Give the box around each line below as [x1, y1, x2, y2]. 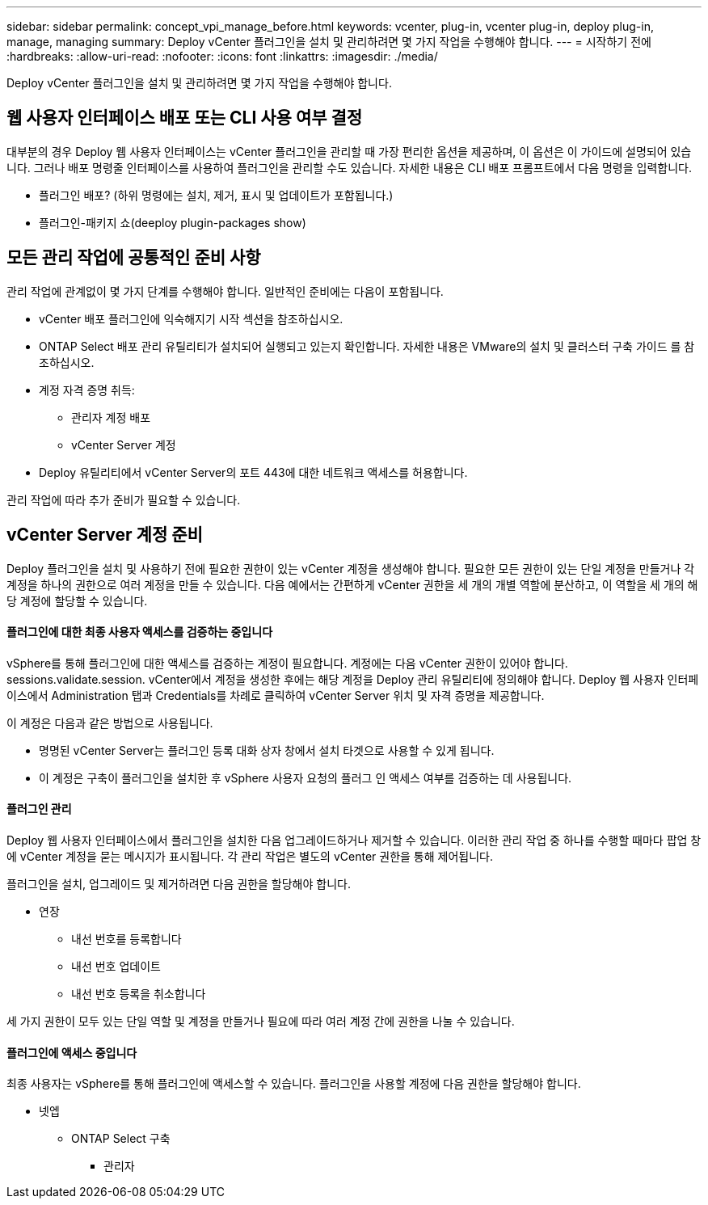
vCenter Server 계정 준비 [6, 525, 203, 546]
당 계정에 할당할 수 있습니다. [6, 593, 148, 608]
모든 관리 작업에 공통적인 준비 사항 [6, 247, 261, 268]
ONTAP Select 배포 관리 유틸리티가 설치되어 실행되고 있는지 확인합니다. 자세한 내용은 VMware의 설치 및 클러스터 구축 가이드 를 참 [39, 339, 695, 353]
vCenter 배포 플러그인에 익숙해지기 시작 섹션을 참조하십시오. [39, 311, 343, 326]
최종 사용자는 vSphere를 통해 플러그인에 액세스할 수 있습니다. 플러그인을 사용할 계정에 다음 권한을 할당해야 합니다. [6, 1076, 581, 1091]
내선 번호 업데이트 [71, 959, 161, 973]
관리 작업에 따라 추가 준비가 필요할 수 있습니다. [6, 492, 241, 507]
